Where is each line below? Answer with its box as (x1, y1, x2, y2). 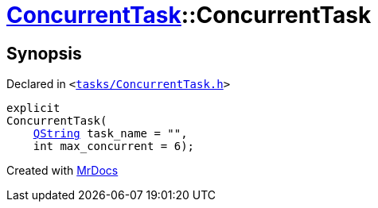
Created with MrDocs (6, 164, 119, 178)
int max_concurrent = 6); (33, 140, 195, 153)
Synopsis (6, 43, 82, 64)
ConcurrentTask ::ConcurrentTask (6, 2, 372, 29)
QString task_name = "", (33, 127, 188, 141)
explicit (6, 102, 60, 115)
